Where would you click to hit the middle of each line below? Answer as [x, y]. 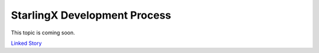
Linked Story [26, 43]
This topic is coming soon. [43, 33]
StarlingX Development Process [91, 15]
